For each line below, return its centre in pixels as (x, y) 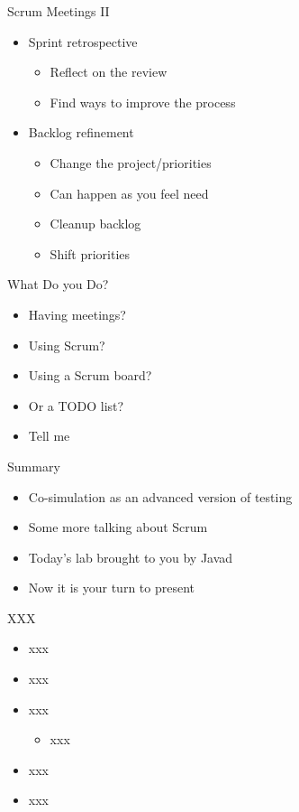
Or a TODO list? (76, 405)
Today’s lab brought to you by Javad (131, 557)
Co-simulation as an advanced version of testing (160, 496)
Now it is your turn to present (112, 588)
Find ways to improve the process (143, 102)
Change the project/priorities (131, 162)
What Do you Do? (58, 284)
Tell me (49, 436)
